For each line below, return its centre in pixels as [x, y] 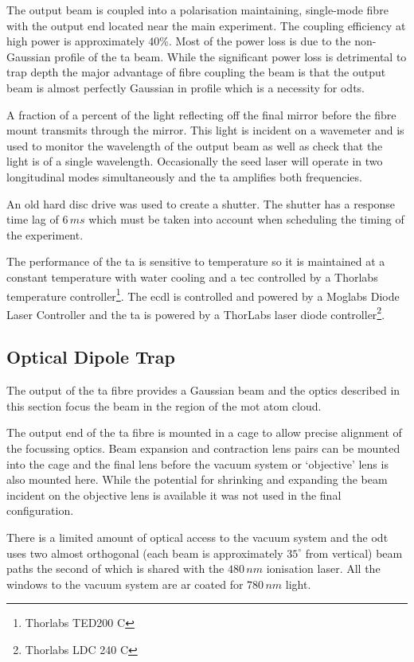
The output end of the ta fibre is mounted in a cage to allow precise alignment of [204, 432]
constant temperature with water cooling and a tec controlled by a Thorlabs [192, 276]
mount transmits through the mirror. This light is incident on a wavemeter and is [205, 130]
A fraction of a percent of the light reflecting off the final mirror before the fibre [201, 114]
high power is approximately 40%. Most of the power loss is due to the [179, 41]
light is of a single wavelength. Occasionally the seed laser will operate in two [195, 161]
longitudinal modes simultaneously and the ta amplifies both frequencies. [184, 176]
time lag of [33, 219]
